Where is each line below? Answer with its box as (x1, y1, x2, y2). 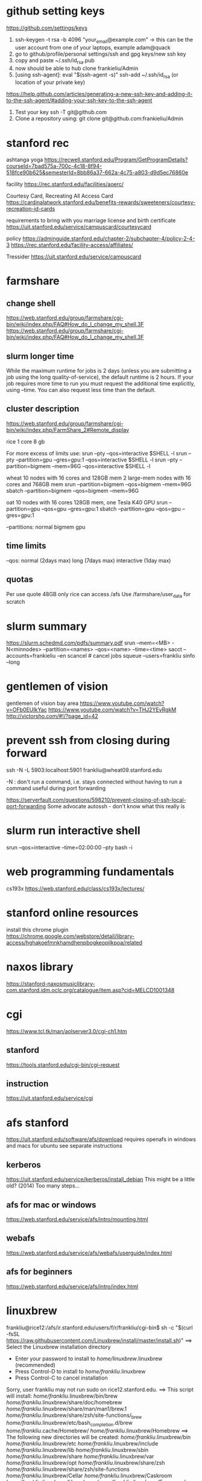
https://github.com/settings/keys (6, 24, 87, 31)
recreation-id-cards (6, 205, 55, 213)
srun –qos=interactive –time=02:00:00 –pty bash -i (6, 844, 133, 851)
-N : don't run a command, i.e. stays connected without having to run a (6, 778, 182, 786)
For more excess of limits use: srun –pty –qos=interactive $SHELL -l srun (6, 449, 188, 457)
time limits (6, 541, 46, 551)
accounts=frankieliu (6, 652, 56, 660)
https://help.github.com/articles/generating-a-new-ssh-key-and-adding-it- (6, 91, 193, 98)
